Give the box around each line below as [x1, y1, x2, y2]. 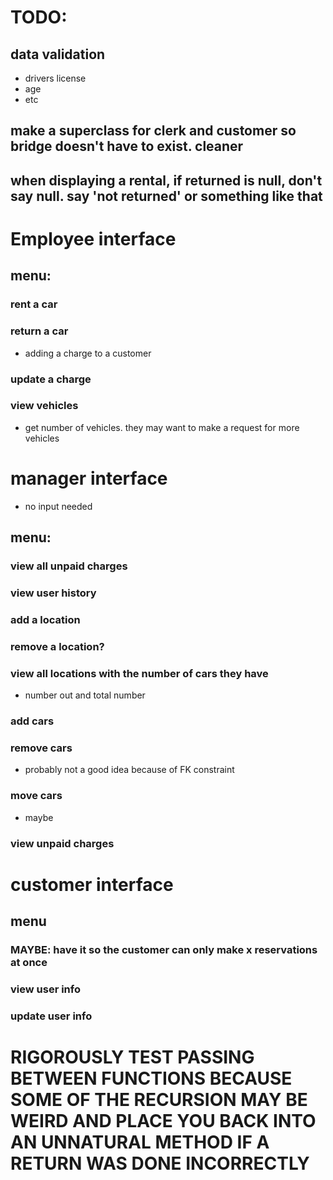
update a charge [10, 372, 92, 386]
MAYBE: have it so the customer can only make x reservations [10, 943, 318, 957]
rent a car [10, 297, 58, 311]
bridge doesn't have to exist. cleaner [10, 138, 244, 155]
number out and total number [24, 689, 146, 701]
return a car [10, 324, 69, 338]
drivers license [24, 72, 87, 84]
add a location [10, 612, 81, 626]
